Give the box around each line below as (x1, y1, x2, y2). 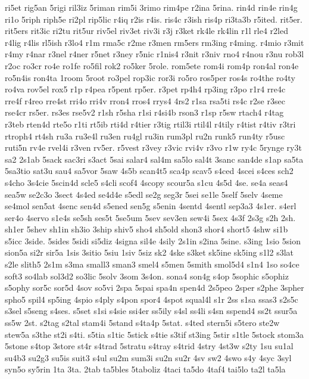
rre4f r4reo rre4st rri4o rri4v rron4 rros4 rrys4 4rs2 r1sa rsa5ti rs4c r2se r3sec (5, 94, 285, 107)
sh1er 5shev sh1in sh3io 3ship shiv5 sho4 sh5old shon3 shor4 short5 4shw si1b (5, 223, 288, 235)
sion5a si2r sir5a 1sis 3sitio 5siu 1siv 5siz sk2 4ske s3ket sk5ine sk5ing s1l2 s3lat (5, 246, 294, 259)
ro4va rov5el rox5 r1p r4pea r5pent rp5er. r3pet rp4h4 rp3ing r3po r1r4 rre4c (5, 83, 286, 95)
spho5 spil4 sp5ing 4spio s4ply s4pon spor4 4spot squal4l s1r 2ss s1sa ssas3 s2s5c (5, 293, 298, 305)
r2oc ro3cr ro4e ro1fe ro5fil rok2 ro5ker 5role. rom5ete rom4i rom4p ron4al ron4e (5, 59, 299, 72)
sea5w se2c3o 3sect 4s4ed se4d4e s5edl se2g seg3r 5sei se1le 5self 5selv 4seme (5, 188, 283, 200)
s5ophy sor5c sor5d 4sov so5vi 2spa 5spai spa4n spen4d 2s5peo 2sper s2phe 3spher (5, 281, 304, 294)
